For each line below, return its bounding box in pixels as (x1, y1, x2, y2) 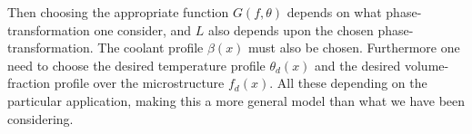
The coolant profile (97, 38, 204, 57)
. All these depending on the (269, 73, 427, 92)
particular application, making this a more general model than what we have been (7, 91, 466, 110)
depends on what (286, 3, 382, 21)
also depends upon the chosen (208, 20, 374, 39)
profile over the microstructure (54, 73, 225, 92)
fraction (7, 73, 51, 92)
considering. (7, 109, 74, 128)
